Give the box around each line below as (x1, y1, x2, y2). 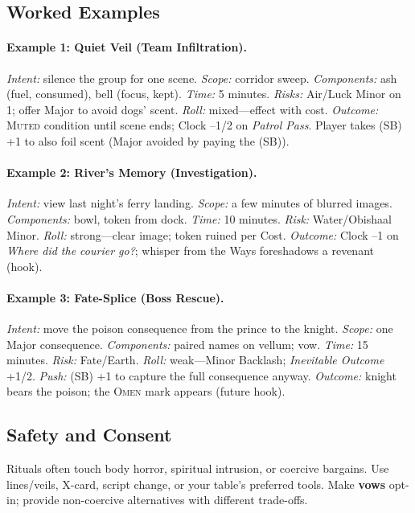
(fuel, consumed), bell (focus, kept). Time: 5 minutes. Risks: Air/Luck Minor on (6, 85, 401, 102)
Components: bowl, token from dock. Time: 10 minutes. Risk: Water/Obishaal (6, 210, 392, 227)
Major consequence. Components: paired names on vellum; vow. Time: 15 (6, 335, 368, 352)
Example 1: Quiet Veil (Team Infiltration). (6, 39, 248, 55)
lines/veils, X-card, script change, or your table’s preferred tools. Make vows (6, 475, 386, 492)
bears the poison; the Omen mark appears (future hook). (6, 383, 286, 400)
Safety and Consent (6, 422, 172, 447)
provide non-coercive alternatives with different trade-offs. (23, 491, 308, 508)
